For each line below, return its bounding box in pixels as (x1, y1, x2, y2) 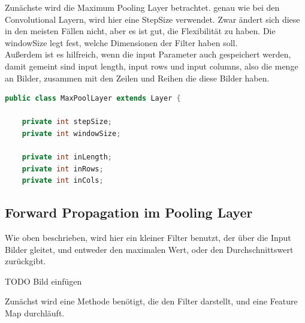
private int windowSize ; (22, 129, 121, 138)
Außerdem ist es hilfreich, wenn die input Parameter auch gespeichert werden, (5, 48, 291, 61)
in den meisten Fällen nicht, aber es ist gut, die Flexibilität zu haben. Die (5, 25, 276, 37)
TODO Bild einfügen (5, 274, 82, 287)
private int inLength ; (22, 153, 113, 162)
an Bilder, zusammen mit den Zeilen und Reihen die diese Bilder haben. (5, 71, 270, 84)
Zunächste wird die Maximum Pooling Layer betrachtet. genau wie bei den (5, 1, 280, 13)
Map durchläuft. (5, 307, 65, 319)
